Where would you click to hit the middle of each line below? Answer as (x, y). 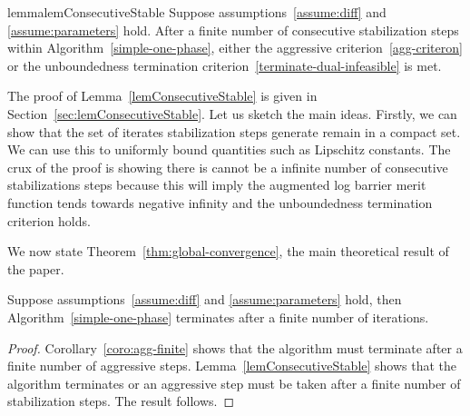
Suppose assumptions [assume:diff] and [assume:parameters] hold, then (205, 299)
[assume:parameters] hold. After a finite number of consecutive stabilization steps (233, 30)
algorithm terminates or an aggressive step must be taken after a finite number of (234, 383)
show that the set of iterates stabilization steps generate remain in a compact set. (234, 131)
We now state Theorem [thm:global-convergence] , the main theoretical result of (228, 251)
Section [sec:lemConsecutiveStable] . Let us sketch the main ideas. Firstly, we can (232, 113)
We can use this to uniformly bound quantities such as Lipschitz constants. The (229, 149)
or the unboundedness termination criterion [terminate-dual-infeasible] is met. (225, 65)
